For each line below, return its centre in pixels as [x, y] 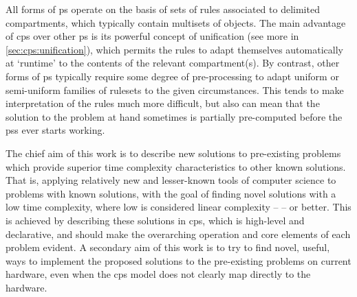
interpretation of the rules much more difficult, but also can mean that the [163, 103]
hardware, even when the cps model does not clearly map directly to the [158, 274]
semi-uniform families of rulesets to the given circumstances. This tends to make [175, 90]
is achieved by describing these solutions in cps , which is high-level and [155, 220]
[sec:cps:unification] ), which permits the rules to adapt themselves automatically [174, 49]
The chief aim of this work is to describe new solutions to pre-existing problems [173, 153]
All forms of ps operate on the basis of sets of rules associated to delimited [163, 9]
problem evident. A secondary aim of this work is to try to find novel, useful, [168, 247]
